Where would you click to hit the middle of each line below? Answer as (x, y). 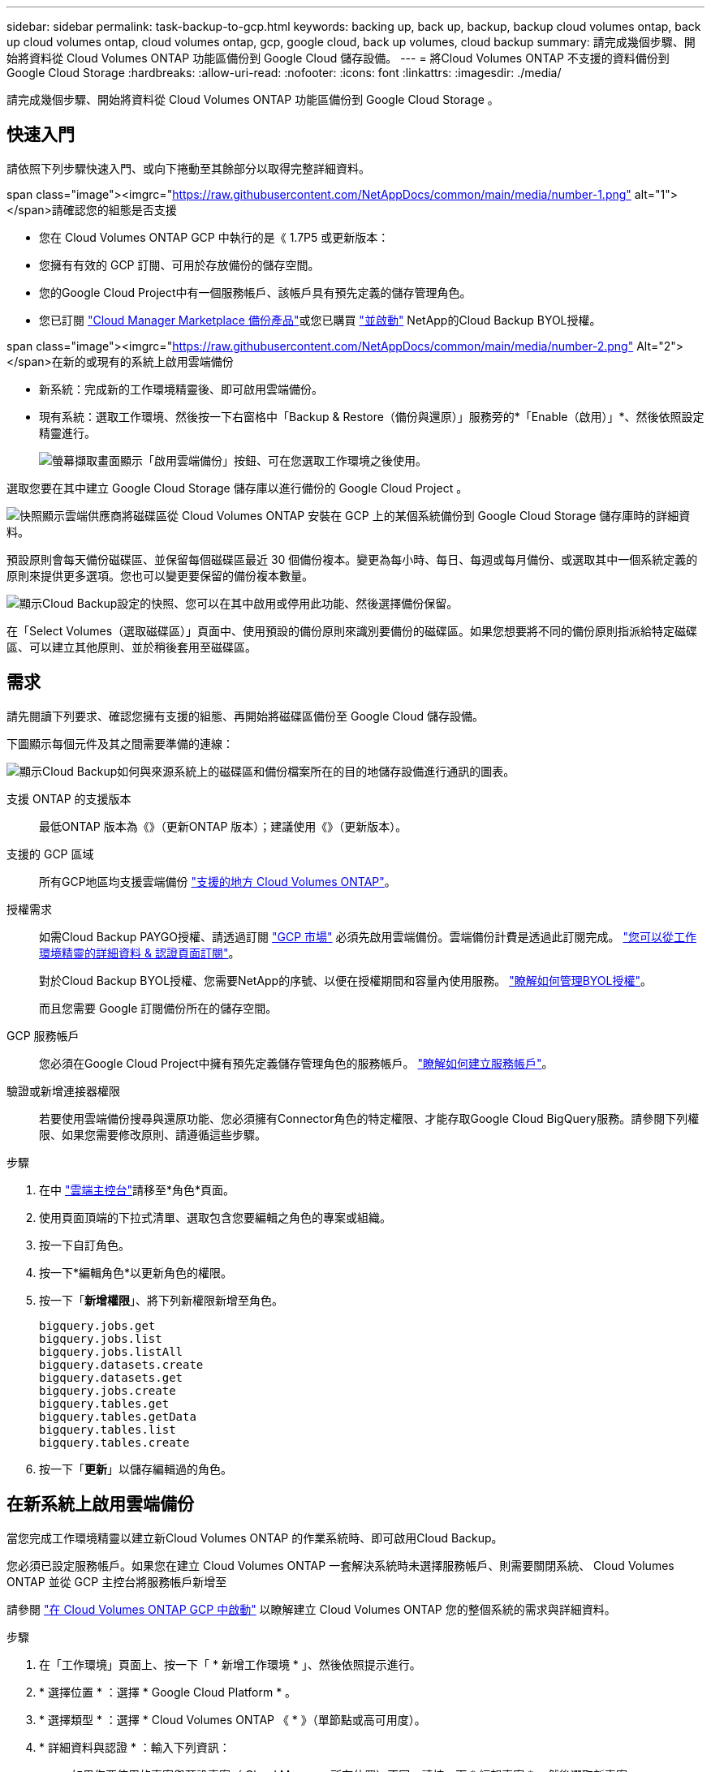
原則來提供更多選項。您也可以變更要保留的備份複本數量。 (160, 575)
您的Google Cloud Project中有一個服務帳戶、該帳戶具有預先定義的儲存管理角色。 (255, 292)
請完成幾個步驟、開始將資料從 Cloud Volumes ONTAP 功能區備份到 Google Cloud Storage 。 (253, 99)
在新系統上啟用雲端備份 (100, 1504)
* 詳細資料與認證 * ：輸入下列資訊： (135, 1747)
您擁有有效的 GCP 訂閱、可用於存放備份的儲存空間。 (179, 265)
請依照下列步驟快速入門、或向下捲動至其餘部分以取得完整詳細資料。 (188, 168)
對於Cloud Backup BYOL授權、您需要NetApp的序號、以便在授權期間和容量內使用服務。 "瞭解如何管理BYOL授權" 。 (345, 980)
